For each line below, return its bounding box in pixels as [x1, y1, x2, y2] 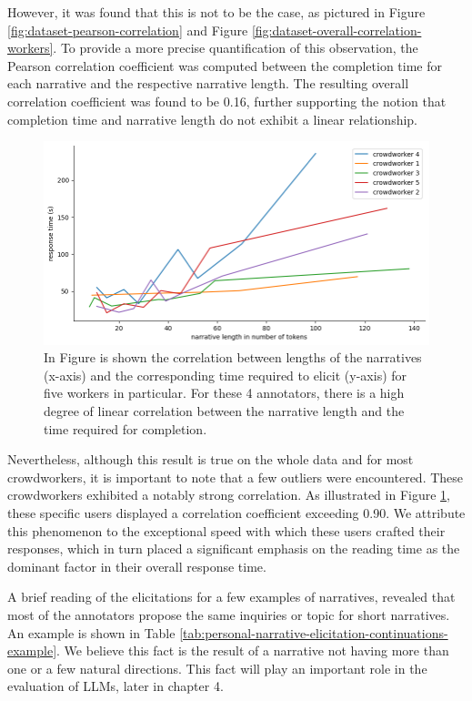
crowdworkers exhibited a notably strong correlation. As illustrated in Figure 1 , [7, 485, 450, 504]
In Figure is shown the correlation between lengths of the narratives [44, 348, 422, 367]
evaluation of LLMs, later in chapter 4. [7, 676, 224, 696]
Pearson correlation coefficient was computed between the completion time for [7, 56, 443, 75]
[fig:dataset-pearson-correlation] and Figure [7, 20, 248, 39]
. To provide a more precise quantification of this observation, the [53, 38, 418, 57]
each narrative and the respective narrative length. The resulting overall [7, 74, 409, 93]
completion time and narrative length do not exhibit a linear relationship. [7, 109, 418, 128]
